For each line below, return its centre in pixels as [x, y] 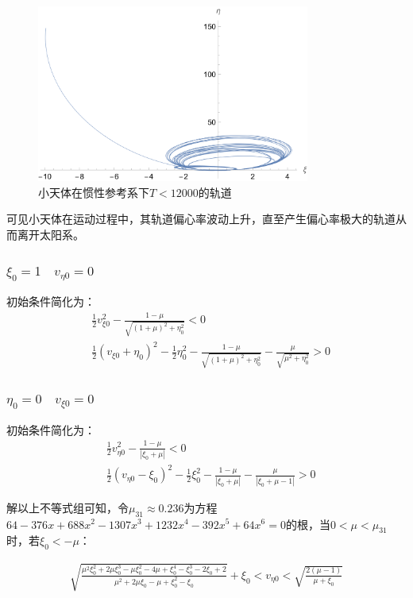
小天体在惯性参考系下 [94, 192]
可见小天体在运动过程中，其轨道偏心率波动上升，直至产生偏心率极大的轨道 [201, 219]
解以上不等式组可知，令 [68, 507]
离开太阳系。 [50, 235]
